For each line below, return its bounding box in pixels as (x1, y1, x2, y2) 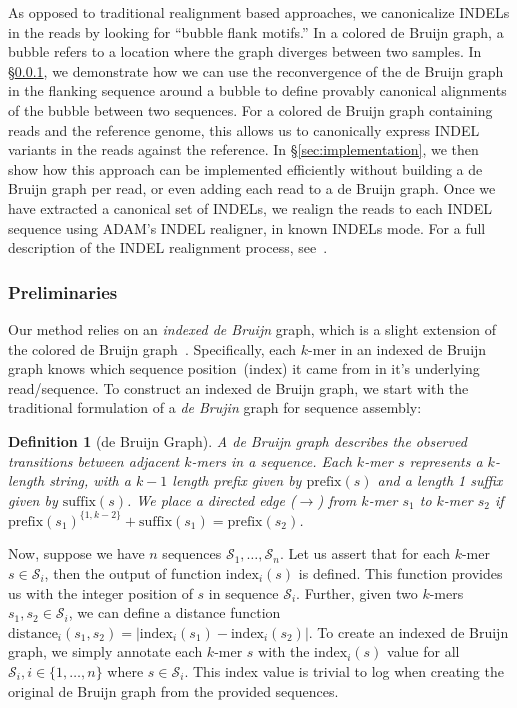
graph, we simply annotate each (8, 641, 203, 662)
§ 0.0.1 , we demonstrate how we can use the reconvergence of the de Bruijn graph (8, 60, 504, 81)
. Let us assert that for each (279, 543, 450, 564)
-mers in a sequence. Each (191, 450, 352, 471)
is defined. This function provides (298, 562, 503, 583)
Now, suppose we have (8, 543, 145, 564)
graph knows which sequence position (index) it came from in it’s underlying (8, 358, 480, 379)
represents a (409, 450, 483, 471)
